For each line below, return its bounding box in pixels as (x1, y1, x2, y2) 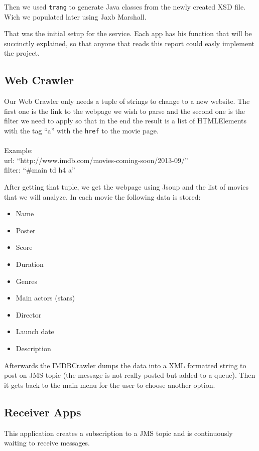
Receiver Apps (4, 404, 81, 419)
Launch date (16, 326, 54, 337)
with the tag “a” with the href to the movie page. (4, 125, 159, 136)
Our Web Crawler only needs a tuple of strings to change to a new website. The (4, 96, 250, 106)
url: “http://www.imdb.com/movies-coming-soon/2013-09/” (4, 155, 188, 165)
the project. (4, 48, 40, 58)
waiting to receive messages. (4, 437, 90, 448)
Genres (16, 275, 38, 286)
